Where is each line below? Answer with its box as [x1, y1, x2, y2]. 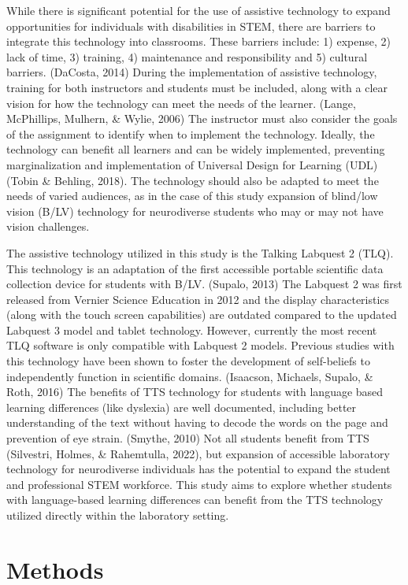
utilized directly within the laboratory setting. [6, 507, 229, 523]
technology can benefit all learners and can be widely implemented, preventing [6, 141, 385, 157]
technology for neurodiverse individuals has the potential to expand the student [6, 461, 391, 477]
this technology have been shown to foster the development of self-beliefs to [6, 353, 370, 369]
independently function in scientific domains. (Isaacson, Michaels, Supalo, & [6, 368, 373, 384]
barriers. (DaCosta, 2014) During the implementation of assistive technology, [6, 64, 377, 80]
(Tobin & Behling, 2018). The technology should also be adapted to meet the [6, 172, 379, 188]
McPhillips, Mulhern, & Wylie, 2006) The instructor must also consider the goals [6, 110, 398, 127]
